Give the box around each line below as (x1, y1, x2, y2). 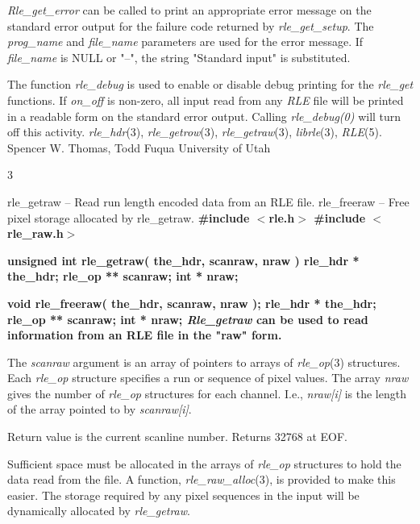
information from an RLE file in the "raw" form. (7, 326, 282, 343)
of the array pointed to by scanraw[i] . (7, 401, 192, 418)
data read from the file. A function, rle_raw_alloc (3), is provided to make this (7, 471, 396, 488)
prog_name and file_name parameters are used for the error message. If (7, 33, 364, 50)
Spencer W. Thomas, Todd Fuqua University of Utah (7, 139, 271, 156)
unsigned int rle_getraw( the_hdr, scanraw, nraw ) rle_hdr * (7, 252, 360, 268)
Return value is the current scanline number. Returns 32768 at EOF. (7, 428, 347, 445)
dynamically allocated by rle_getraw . (7, 502, 190, 519)
